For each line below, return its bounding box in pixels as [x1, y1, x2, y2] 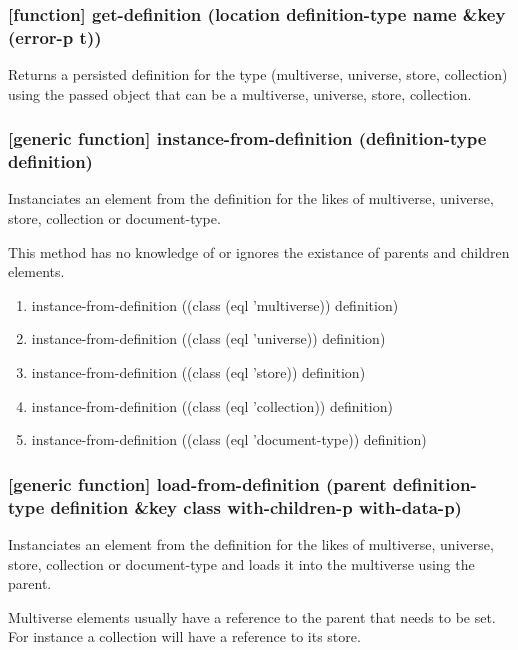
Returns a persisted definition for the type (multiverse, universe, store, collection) [8, 64, 508, 85]
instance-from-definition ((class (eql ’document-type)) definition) [31, 429, 427, 450]
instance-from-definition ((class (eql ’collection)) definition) [31, 395, 393, 416]
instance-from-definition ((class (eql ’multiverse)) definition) [31, 294, 399, 315]
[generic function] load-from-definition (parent [8, 471, 387, 496]
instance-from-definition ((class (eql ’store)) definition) [31, 362, 366, 383]
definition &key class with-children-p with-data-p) [50, 494, 462, 519]
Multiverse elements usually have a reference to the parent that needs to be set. [8, 606, 496, 627]
